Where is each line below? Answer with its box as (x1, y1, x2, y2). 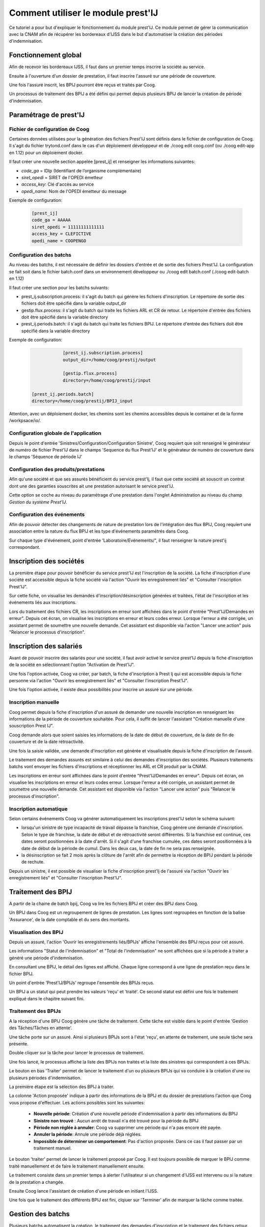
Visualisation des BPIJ (9, 929, 64, 935)
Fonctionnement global (9, 51, 82, 59)
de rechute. (21, 859, 45, 865)
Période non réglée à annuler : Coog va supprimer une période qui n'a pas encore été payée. (33, 1124, 222, 1130)
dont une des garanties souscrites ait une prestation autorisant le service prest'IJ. (9, 483, 174, 489)
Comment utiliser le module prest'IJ (9, 7, 159, 18)
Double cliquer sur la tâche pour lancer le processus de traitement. (9, 1050, 144, 1056)
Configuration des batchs (9, 251, 72, 258)
